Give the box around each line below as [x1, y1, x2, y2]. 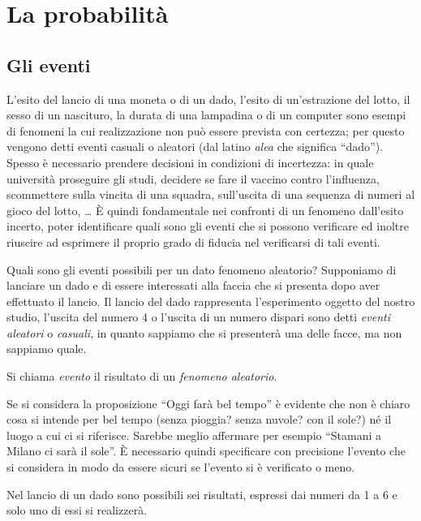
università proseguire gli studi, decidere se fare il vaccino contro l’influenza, [6, 170, 380, 187]
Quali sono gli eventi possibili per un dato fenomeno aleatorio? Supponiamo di [6, 260, 397, 278]
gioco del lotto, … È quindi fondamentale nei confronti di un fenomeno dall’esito [6, 201, 404, 218]
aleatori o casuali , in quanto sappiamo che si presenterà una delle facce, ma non [6, 324, 402, 341]
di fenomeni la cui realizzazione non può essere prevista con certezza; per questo [6, 122, 405, 139]
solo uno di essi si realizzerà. [6, 502, 148, 519]
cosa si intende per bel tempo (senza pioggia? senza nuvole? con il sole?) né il [6, 411, 392, 428]
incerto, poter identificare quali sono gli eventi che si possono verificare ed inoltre [6, 217, 409, 235]
